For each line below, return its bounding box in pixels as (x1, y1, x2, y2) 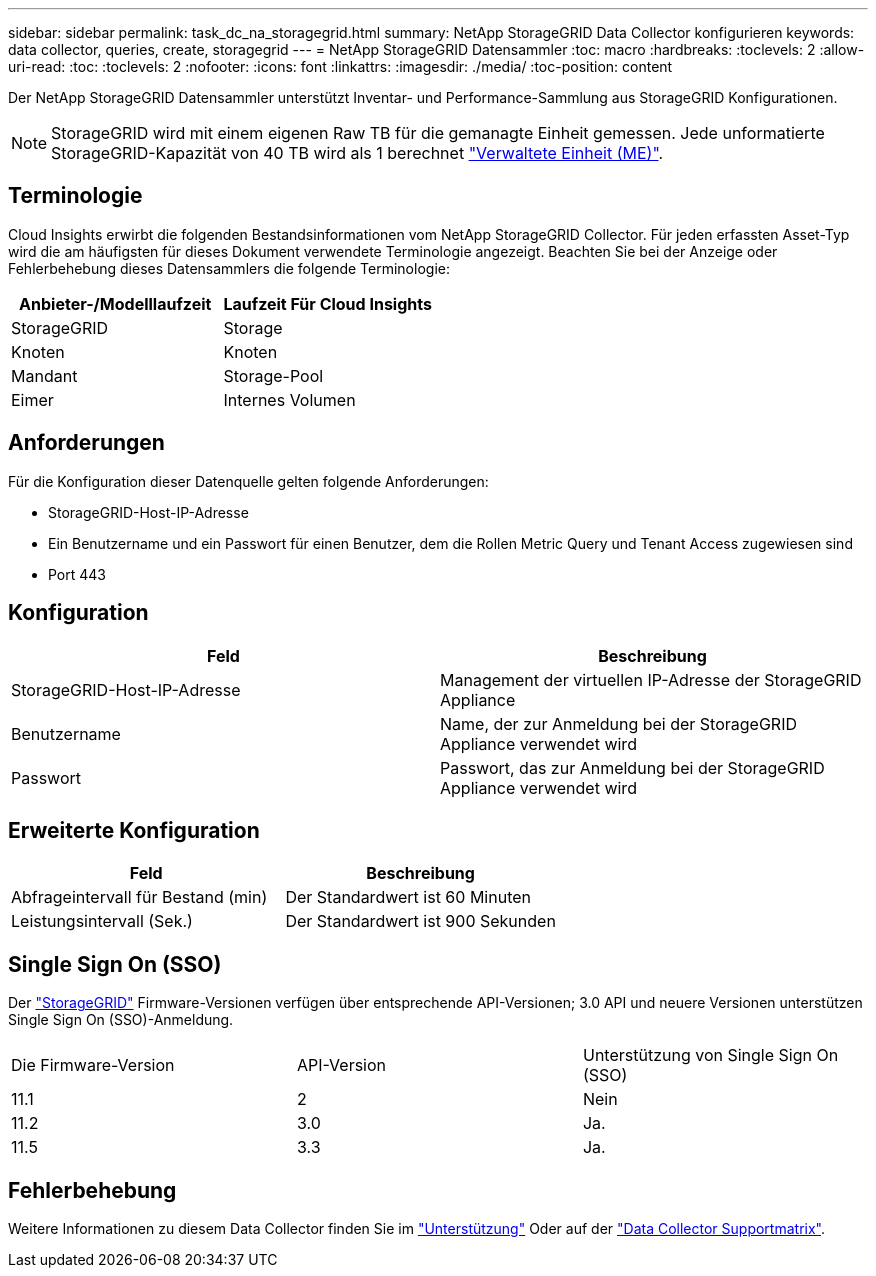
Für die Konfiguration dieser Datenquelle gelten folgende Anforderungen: (8, 472, 489, 490)
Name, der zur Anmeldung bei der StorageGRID (440, 713, 798, 734)
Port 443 (48, 565, 107, 583)
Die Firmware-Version (11, 1055, 175, 1076)
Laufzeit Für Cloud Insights (223, 293, 432, 314)
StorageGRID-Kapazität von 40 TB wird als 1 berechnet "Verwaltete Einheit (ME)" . (51, 143, 664, 163)
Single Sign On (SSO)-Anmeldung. (8, 1011, 234, 1029)
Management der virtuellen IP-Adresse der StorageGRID (440, 669, 862, 690)
